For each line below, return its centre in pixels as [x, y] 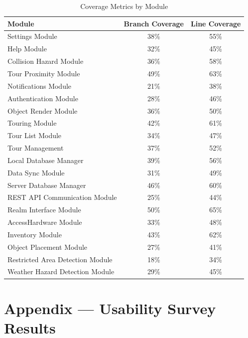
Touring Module [32, 123]
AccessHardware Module [45, 222]
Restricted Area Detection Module [60, 259]
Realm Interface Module [44, 210]
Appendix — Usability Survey [110, 308]
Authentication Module [43, 98]
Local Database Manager [46, 160]
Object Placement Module [48, 247]
